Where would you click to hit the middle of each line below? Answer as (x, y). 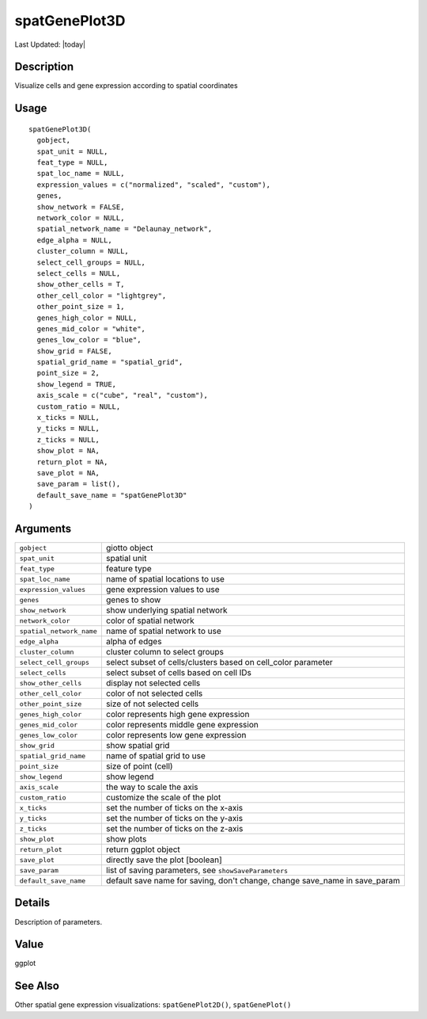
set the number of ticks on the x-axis (174, 808)
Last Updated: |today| (50, 44)
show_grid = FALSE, (74, 351)
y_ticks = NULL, (68, 429)
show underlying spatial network (167, 610)
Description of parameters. (59, 922)
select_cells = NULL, (79, 273)
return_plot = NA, (72, 462)
